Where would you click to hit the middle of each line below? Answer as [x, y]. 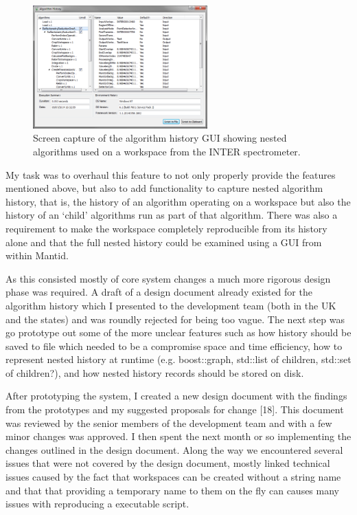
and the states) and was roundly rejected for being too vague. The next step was [175, 319]
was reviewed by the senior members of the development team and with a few [169, 423]
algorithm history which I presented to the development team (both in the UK [171, 305]
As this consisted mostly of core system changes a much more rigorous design [168, 278]
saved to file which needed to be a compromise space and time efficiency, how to [174, 346]
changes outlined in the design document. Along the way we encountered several [174, 449]
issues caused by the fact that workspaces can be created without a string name [173, 477]
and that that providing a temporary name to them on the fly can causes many [172, 490]
